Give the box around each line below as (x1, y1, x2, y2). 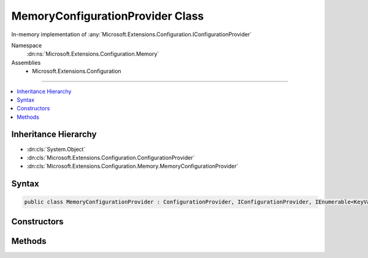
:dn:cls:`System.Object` (26, 145, 86, 153)
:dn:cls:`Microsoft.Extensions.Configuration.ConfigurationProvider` (26, 154, 195, 161)
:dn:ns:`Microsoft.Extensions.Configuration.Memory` (26, 50, 159, 58)
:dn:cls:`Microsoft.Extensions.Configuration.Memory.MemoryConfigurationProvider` (26, 162, 239, 170)
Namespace (11, 42, 42, 49)
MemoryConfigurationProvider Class (11, 9, 204, 23)
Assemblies (11, 59, 41, 66)
